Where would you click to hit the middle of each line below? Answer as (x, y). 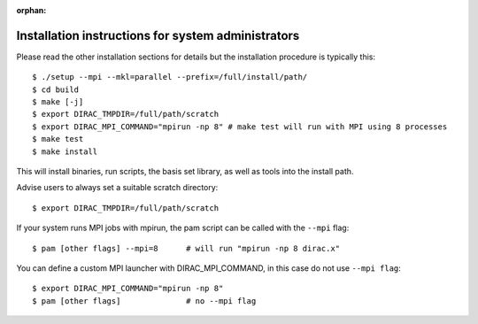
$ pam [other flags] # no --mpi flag (144, 301)
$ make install (65, 151)
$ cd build (56, 89)
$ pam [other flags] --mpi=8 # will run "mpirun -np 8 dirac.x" (186, 248)
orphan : (31, 10)
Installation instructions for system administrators (158, 35)
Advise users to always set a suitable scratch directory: (117, 188)
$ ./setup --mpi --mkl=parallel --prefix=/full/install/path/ (170, 77)
